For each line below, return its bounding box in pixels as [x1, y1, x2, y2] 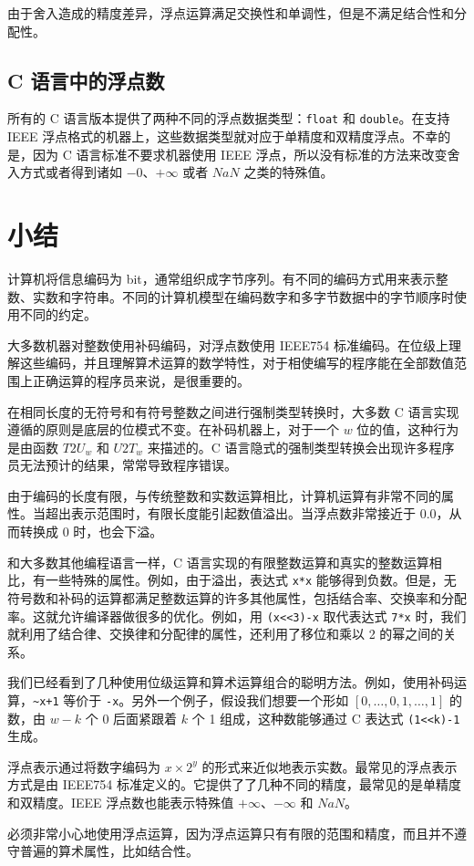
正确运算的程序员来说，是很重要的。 [32, 370, 250, 390]
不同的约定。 [19, 305, 97, 324]
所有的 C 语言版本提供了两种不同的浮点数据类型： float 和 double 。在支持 [7, 109, 450, 128]
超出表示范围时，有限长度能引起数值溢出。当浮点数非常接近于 [45, 504, 416, 523]
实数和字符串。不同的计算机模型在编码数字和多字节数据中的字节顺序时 [32, 287, 454, 306]
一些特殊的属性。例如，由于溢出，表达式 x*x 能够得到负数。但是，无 [45, 570, 457, 590]
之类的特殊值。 [243, 162, 334, 182]
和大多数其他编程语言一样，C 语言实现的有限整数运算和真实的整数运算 [7, 552, 429, 571]
